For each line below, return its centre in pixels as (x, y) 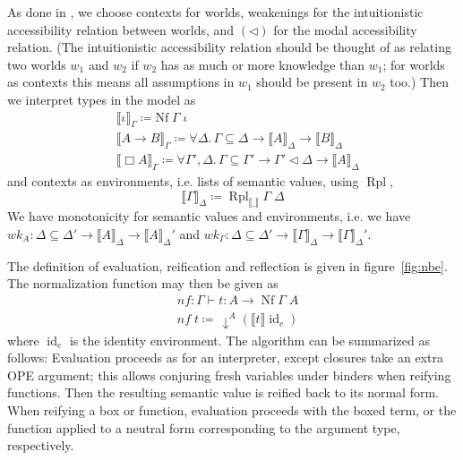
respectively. (41, 445)
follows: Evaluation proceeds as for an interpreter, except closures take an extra (225, 358)
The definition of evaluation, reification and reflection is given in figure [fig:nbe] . (227, 265)
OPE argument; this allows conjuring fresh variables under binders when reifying (229, 375)
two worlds (37, 64)
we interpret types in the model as (102, 99)
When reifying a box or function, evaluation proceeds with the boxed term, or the (232, 410)
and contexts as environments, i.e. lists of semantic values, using (183, 181)
